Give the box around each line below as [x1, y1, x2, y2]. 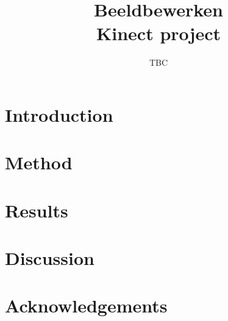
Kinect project [96, 21, 221, 46]
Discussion [5, 245, 94, 270]
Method [5, 150, 73, 175]
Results [5, 197, 68, 222]
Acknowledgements [5, 293, 168, 318]
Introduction [5, 102, 113, 127]
